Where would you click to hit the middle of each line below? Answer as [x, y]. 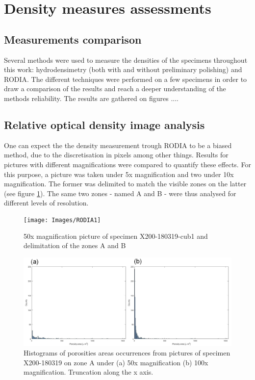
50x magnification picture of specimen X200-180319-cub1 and [116, 236]
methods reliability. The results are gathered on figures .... [91, 98]
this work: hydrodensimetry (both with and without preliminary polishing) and [123, 69]
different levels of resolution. [46, 203]
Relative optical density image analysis [104, 124]
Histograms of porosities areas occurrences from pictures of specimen [127, 353]
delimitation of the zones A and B [75, 245]
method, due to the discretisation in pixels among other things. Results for [116, 155]
